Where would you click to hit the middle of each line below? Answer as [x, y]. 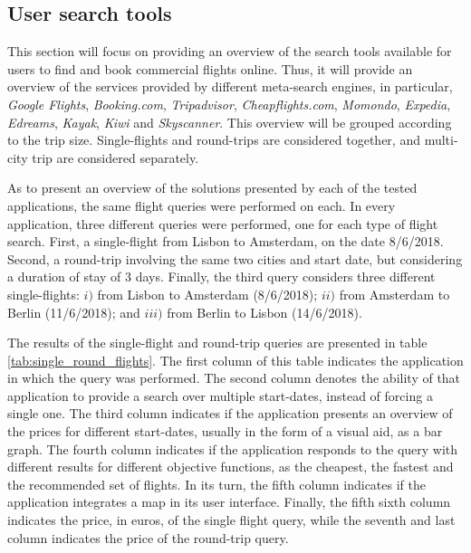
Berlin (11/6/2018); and [74, 312]
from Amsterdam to [394, 294]
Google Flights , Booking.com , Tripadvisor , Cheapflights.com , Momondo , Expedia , [229, 104]
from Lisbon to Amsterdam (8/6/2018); [207, 294]
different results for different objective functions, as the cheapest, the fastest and [231, 467]
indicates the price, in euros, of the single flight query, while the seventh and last [231, 520]
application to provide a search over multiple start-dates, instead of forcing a [220, 395]
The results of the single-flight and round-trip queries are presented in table [217, 343]
